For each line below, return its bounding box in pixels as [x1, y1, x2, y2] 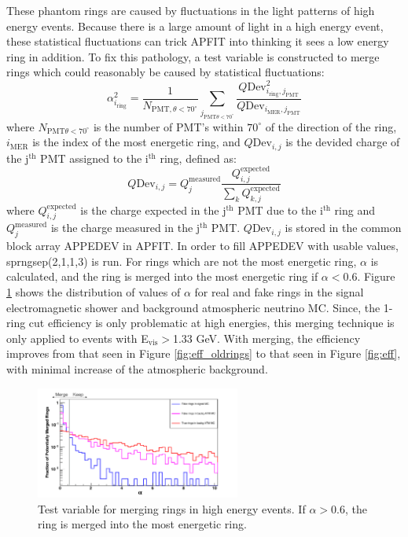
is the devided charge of [285, 134, 400, 150]
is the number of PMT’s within [93, 118, 244, 134]
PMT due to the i [237, 201, 323, 218]
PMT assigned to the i [40, 149, 149, 166]
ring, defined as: [160, 149, 237, 166]
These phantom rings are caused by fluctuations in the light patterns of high [6, 2, 375, 18]
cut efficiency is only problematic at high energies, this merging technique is [28, 314, 395, 331]
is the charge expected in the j [80, 201, 226, 218]
